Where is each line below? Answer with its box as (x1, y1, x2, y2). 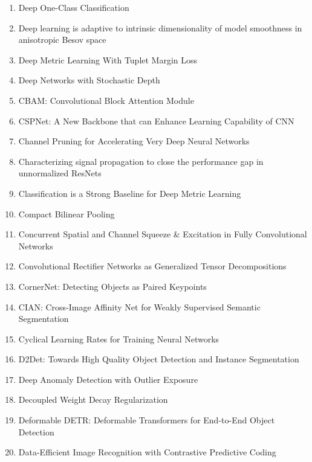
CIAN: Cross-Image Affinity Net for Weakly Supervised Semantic (18, 300, 261, 313)
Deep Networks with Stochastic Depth (18, 74, 160, 86)
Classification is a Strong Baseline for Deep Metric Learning (18, 187, 241, 199)
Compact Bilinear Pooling (18, 207, 115, 220)
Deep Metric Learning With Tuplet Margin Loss (18, 53, 198, 66)
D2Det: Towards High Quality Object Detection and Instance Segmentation (18, 353, 299, 365)
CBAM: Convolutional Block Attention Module (18, 94, 194, 106)
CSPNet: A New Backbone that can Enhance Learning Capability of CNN (18, 114, 294, 127)
